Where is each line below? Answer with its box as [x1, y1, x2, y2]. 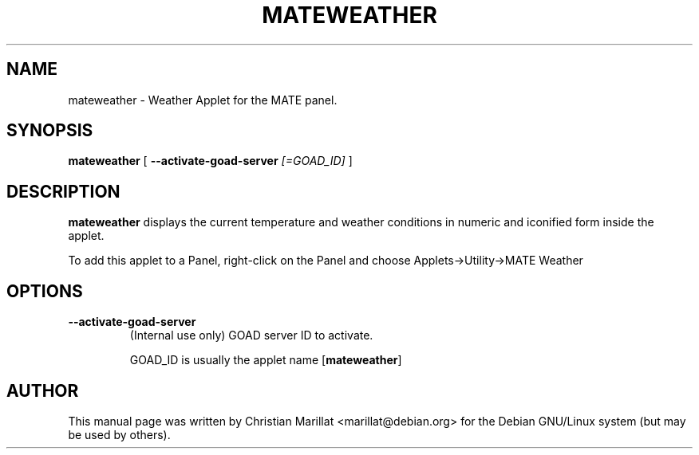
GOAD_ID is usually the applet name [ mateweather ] [129, 353, 402, 367]
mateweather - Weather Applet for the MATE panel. [68, 92, 338, 107]
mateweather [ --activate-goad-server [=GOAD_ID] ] [68, 154, 353, 168]
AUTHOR [6, 380, 79, 401]
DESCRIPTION [6, 181, 120, 202]
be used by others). [68, 427, 171, 441]
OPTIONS [6, 280, 83, 301]
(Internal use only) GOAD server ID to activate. [129, 328, 373, 343]
